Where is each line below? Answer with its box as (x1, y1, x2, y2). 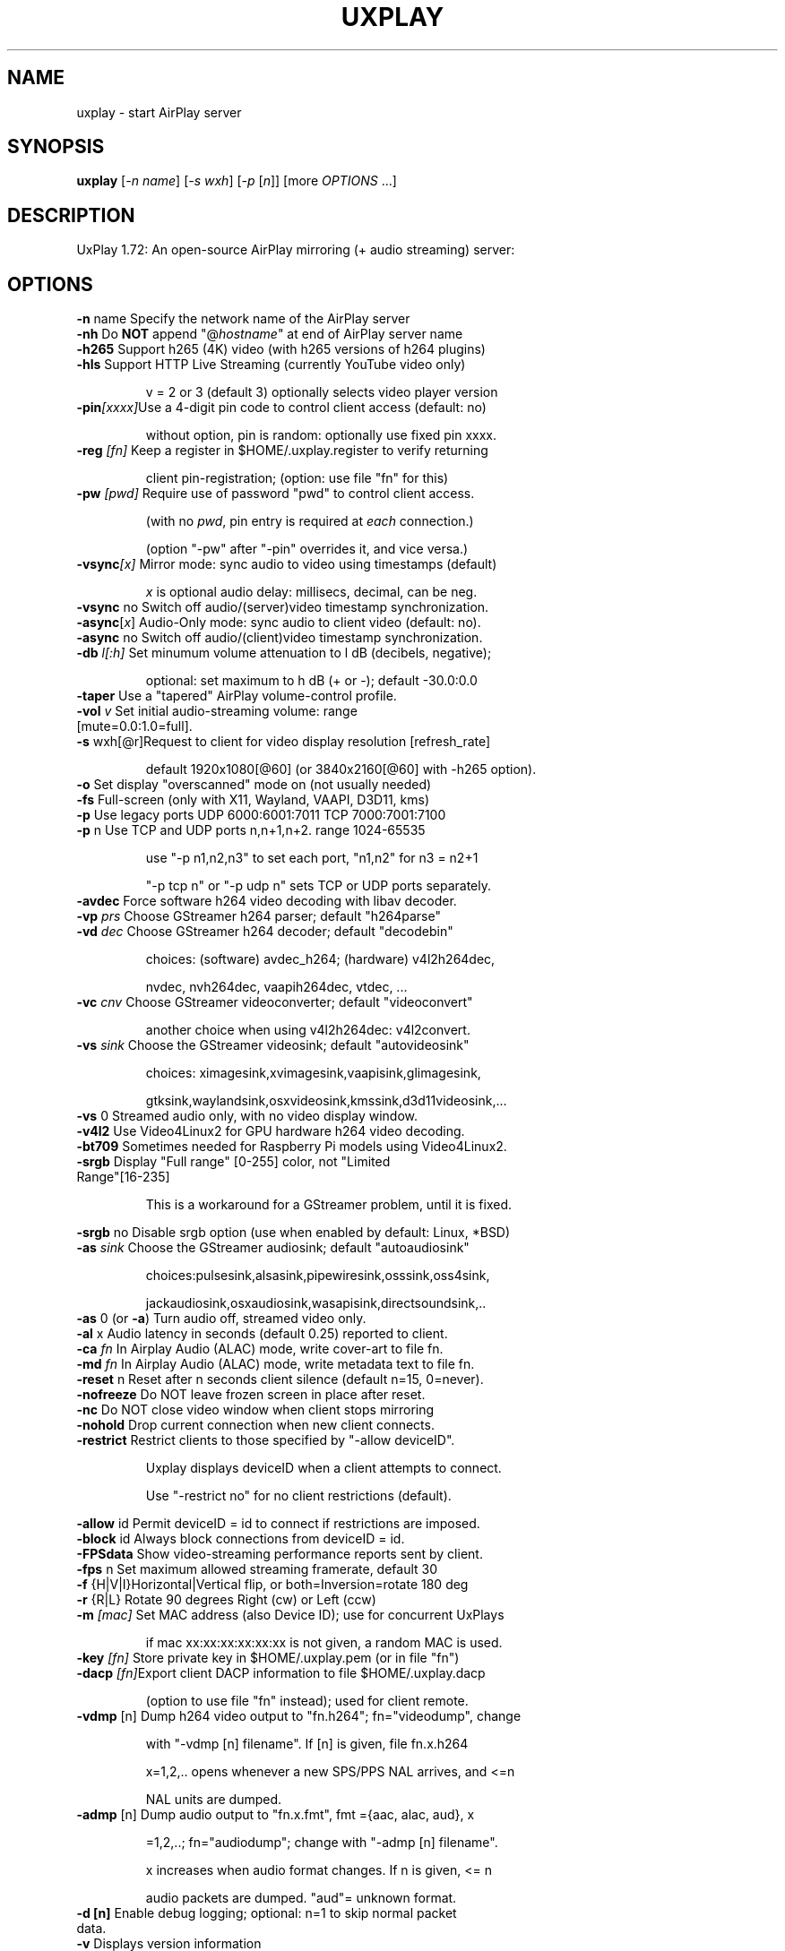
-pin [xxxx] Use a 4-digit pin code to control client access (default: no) (76, 400, 487, 416)
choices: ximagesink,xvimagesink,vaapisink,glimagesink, (145, 1065, 481, 1081)
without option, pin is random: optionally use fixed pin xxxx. (145, 427, 496, 443)
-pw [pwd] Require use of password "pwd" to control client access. (76, 486, 475, 502)
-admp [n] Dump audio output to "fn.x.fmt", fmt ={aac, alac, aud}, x (76, 1807, 475, 1823)
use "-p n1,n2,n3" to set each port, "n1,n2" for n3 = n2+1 (145, 850, 479, 866)
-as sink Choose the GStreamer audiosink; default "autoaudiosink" (76, 1240, 470, 1256)
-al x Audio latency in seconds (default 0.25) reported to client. (76, 1326, 448, 1342)
